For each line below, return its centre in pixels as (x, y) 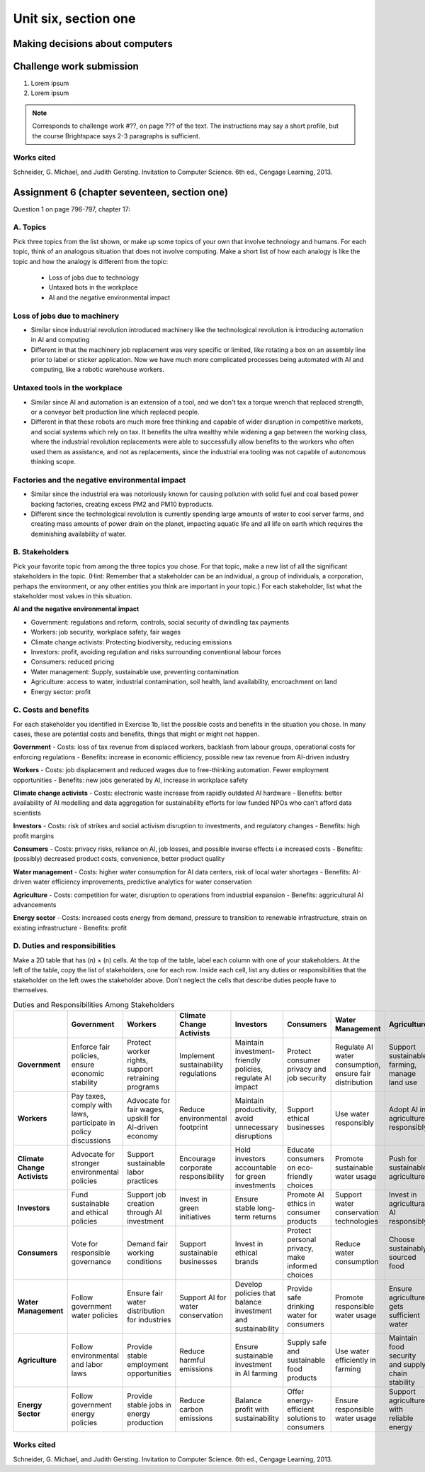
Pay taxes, (89, 1096)
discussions (91, 1141)
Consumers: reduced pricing (73, 662)
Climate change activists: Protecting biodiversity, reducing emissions (131, 642)
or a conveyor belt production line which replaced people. (115, 412)
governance (91, 1261)
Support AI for (203, 1297)
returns (265, 1216)
